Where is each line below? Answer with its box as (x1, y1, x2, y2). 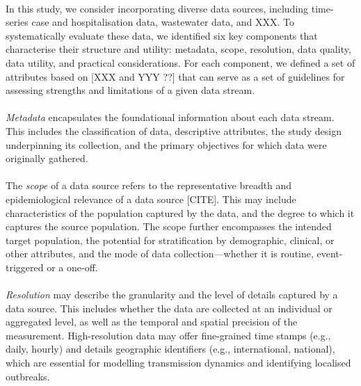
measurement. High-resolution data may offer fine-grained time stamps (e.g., (6, 328, 331, 342)
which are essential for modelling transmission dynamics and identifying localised (6, 355, 351, 370)
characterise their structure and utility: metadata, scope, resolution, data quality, (6, 42, 351, 56)
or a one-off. (47, 259, 98, 274)
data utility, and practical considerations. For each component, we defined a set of (6, 55, 355, 70)
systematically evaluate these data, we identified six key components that (6, 28, 318, 42)
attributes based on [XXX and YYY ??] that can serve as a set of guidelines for (6, 69, 345, 83)
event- (316, 246, 343, 261)
